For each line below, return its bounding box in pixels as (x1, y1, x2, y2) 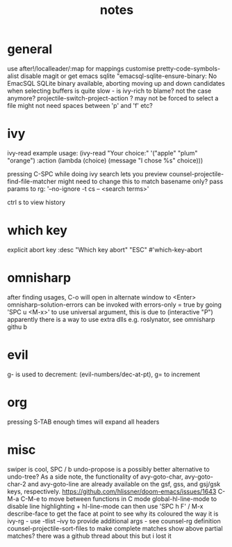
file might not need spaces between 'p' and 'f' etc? (7, 101, 153, 109)
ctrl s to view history (7, 198, 66, 206)
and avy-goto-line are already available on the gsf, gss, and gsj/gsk (27, 479, 221, 488)
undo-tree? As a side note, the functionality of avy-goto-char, (7, 472, 183, 481)
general (7, 41, 53, 57)
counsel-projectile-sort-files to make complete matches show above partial (7, 524, 224, 532)
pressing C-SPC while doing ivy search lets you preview (7, 169, 168, 178)
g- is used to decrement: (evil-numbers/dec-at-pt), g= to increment (7, 370, 200, 378)
